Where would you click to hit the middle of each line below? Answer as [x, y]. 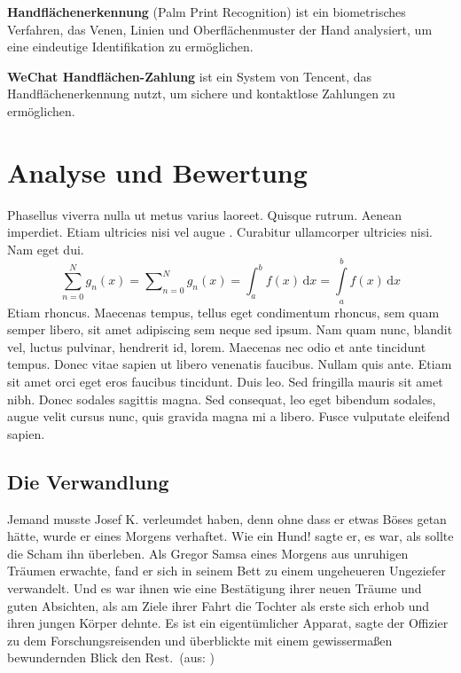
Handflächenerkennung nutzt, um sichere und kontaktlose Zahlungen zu [201, 94]
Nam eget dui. [46, 249]
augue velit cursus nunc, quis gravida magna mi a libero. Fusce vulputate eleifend [229, 416]
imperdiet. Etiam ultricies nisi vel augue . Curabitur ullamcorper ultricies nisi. [220, 232]
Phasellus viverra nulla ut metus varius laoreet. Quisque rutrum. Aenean [204, 214]
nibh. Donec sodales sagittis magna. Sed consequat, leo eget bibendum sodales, [222, 399]
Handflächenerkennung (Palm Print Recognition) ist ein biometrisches [207, 12]
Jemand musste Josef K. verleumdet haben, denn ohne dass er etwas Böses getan [227, 518]
